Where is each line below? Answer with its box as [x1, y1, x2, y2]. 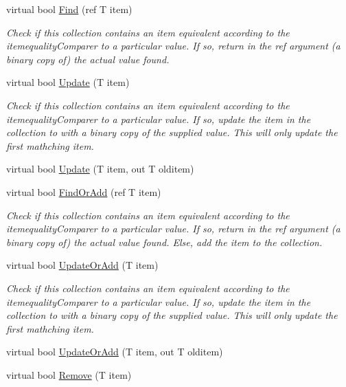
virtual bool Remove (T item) [6, 367, 132, 382]
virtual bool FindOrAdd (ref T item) [6, 184, 161, 199]
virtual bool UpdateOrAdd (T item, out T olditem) [6, 344, 223, 359]
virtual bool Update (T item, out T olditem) [6, 162, 194, 176]
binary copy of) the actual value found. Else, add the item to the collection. [6, 234, 323, 249]
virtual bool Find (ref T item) [6, 2, 132, 16]
